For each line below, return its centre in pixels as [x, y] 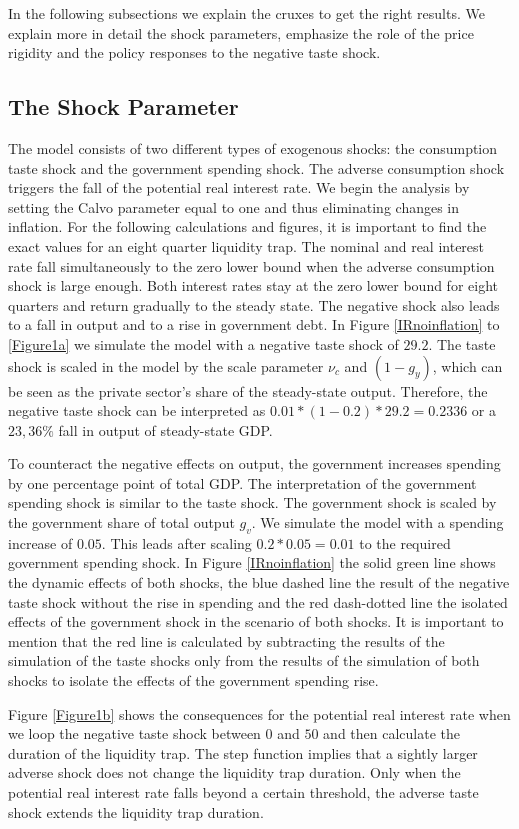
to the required [405, 542]
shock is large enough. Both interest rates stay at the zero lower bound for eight [253, 285]
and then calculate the [392, 733]
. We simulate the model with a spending [377, 522]
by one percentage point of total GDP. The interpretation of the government [242, 482]
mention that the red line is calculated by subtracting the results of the [226, 640]
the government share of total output [121, 522]
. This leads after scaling [176, 542]
